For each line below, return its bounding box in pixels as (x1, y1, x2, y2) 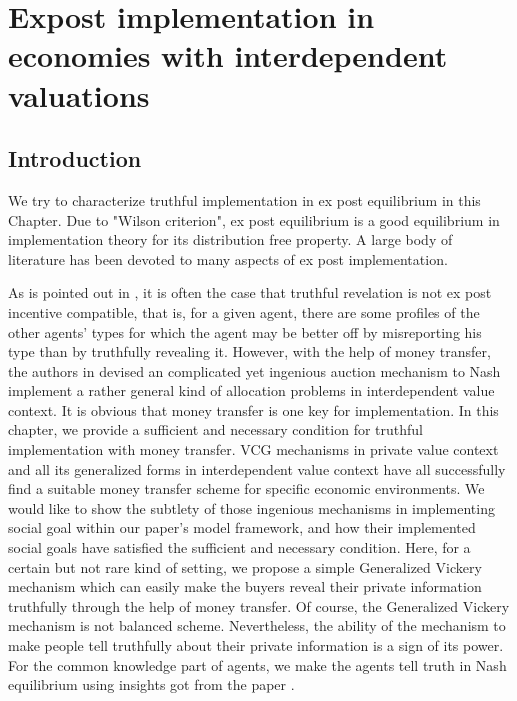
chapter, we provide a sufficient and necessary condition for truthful (8, 419, 424, 440)
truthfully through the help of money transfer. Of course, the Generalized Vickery (8, 595, 510, 616)
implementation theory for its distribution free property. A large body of (8, 229, 453, 250)
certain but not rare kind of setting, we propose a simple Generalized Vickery (8, 556, 482, 577)
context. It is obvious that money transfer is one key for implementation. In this (8, 399, 499, 420)
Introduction (8, 143, 142, 174)
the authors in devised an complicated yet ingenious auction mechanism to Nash (8, 360, 501, 381)
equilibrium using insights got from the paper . (8, 674, 295, 695)
